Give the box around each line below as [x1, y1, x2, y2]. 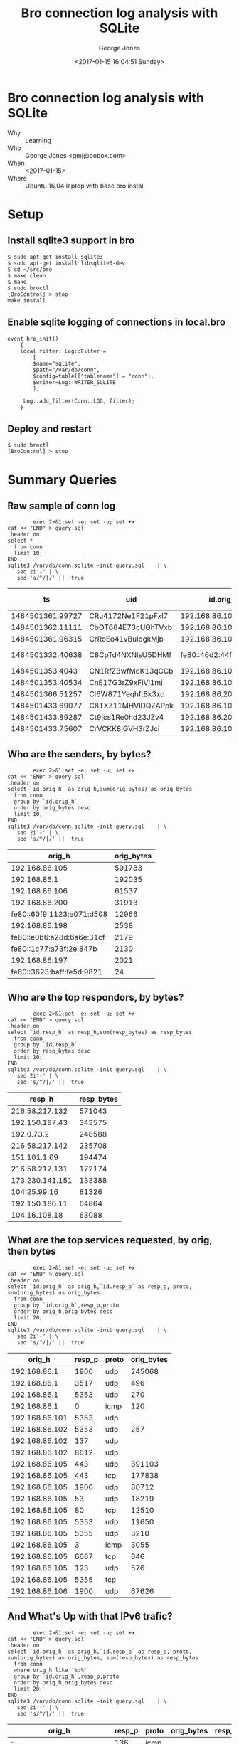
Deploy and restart [7, 422, 92, 435]
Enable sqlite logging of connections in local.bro [7, 317, 226, 329]
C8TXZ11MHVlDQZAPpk [88, 701, 174, 711]
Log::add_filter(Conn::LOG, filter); [23, 397, 135, 405]
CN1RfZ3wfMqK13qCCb [88, 666, 174, 676]
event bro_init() [7, 335, 59, 342]
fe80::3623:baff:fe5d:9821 [11, 967, 103, 977]
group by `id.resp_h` [14, 1041, 78, 1048]
